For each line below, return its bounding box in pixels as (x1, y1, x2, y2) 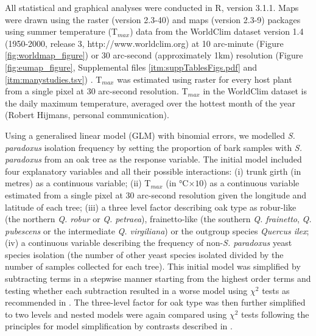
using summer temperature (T (5, 25, 118, 38)
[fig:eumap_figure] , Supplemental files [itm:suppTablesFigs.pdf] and (5, 60, 258, 73)
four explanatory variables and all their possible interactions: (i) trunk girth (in (5, 164, 301, 177)
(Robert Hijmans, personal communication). (5, 108, 169, 121)
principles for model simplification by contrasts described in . (5, 320, 233, 332)
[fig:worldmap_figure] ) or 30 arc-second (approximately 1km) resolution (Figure (5, 49, 303, 61)
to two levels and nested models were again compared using (5, 307, 227, 320)
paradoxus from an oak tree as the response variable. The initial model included (5, 153, 302, 166)
